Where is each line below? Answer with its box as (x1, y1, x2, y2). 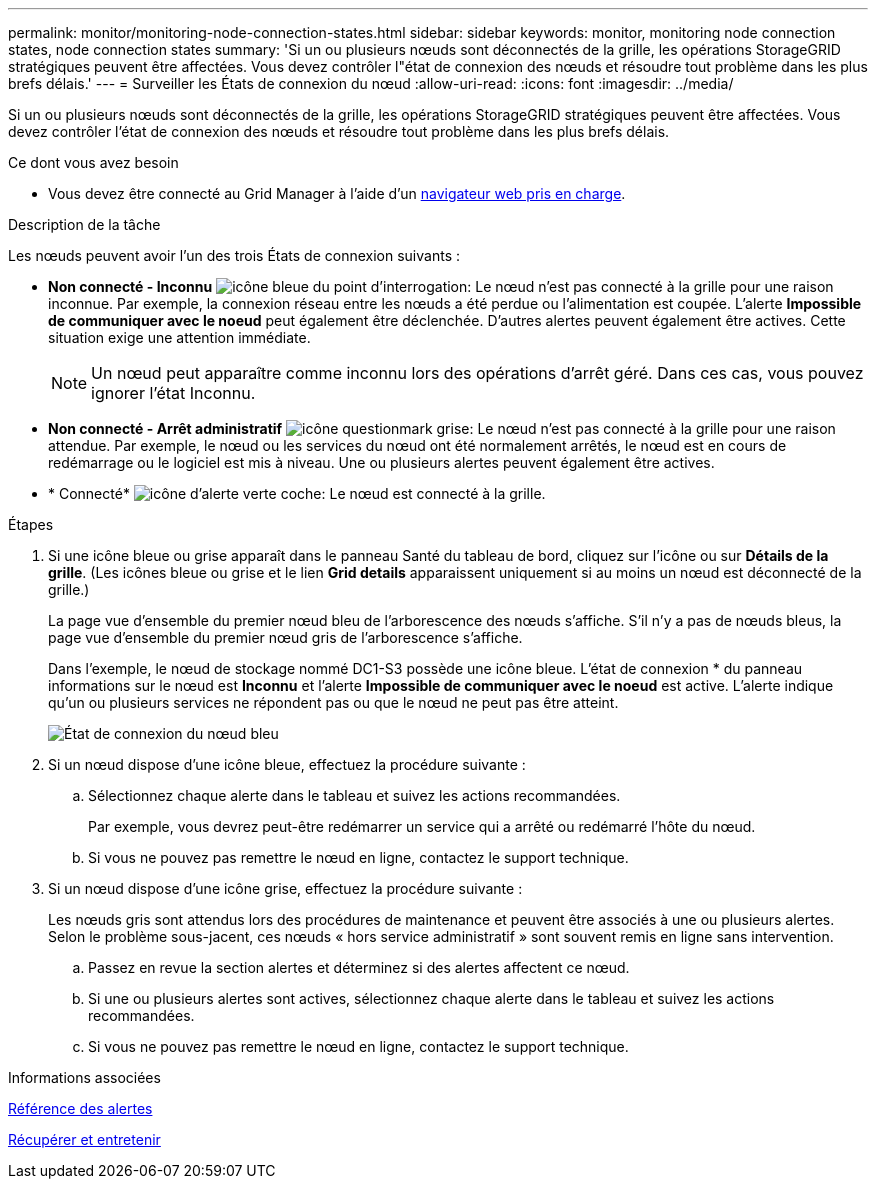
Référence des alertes (8, 1100, 153, 1117)
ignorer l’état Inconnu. (91, 383, 256, 403)
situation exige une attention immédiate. (48, 329, 311, 346)
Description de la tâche (8, 216, 161, 233)
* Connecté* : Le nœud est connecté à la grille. (48, 485, 546, 502)
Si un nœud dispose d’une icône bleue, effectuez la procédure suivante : (48, 756, 526, 773)
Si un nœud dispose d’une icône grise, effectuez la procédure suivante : (48, 880, 523, 897)
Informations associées (8, 1069, 161, 1086)
